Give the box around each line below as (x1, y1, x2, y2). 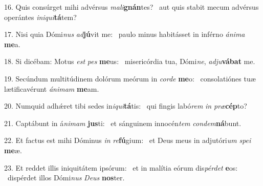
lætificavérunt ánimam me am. (4, 83, 99, 94)
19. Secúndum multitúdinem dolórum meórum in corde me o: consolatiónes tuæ (4, 73, 256, 84)
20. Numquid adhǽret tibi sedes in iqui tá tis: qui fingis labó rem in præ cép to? (4, 100, 247, 111)
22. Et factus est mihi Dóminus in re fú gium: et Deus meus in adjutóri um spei (4, 135, 251, 146)
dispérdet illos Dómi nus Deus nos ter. (7, 172, 125, 183)
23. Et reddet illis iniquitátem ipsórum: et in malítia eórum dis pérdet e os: (4, 162, 238, 173)
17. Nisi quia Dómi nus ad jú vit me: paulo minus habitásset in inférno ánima (4, 29, 245, 39)
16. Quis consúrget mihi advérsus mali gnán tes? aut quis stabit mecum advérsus (4, 2, 259, 12)
